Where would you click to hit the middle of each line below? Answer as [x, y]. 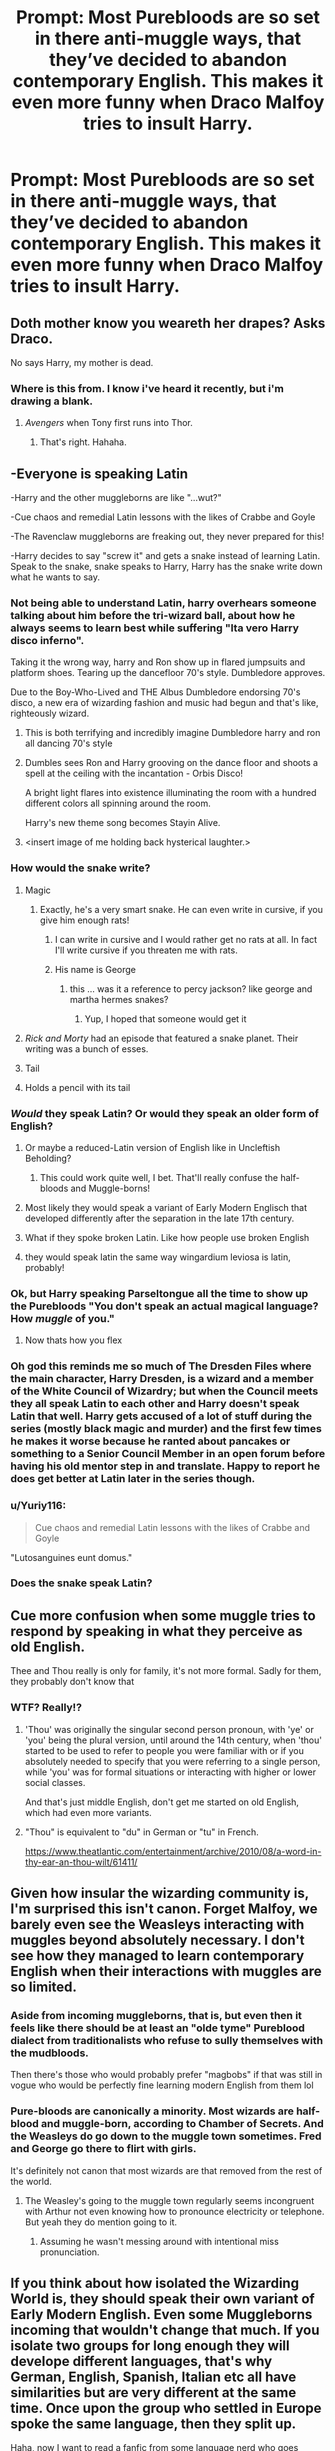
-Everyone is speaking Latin [99, 473]
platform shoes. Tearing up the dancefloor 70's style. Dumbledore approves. [168, 673]
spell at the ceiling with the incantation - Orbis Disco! [133, 773]
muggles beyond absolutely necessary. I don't [157, 1939]
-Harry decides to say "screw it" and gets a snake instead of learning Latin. [165, 556]
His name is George [95, 969]
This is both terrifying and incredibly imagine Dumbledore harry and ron [172, 733]
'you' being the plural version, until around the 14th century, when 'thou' [173, 1740]
